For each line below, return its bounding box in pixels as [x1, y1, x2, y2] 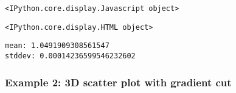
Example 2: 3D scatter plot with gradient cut [5, 74, 232, 89]
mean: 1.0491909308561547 [5, 41, 109, 50]
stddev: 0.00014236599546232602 [5, 51, 136, 60]
